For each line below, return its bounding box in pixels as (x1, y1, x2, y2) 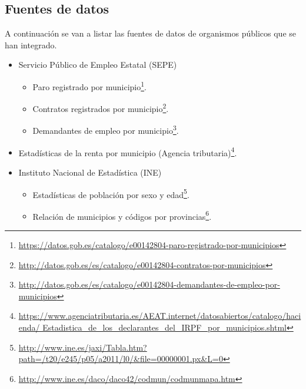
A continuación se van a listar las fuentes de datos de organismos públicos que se (5, 27, 296, 39)
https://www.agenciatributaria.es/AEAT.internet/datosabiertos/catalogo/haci (18, 309, 301, 322)
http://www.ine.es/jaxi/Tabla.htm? (18, 341, 147, 353)
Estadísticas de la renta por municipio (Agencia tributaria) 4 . (18, 144, 237, 159)
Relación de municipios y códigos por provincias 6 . (32, 208, 212, 222)
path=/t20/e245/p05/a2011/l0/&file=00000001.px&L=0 (18, 352, 223, 365)
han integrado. (5, 38, 57, 51)
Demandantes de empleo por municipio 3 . (32, 123, 179, 137)
